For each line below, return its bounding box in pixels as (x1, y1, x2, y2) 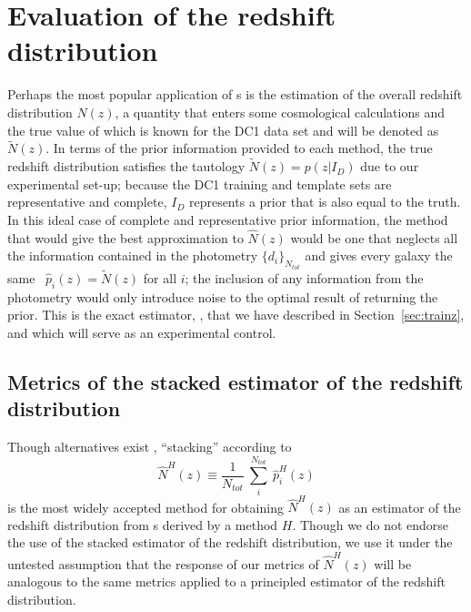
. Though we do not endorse (292, 515, 449, 534)
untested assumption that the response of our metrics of (7, 554, 319, 573)
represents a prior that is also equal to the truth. (188, 192, 461, 211)
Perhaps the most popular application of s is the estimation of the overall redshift (7, 85, 463, 104)
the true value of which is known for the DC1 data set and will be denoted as (7, 120, 439, 139)
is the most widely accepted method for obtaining (7, 497, 284, 516)
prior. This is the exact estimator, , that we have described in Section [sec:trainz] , (7, 305, 465, 324)
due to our (360, 157, 419, 176)
